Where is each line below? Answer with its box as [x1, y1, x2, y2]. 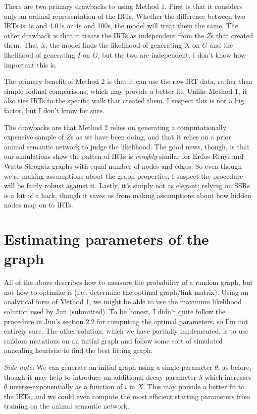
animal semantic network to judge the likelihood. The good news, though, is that [4, 141, 250, 151]
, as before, [218, 361, 252, 372]
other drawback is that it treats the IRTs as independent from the [4, 30, 204, 40]
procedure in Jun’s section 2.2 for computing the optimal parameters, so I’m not [4, 316, 248, 326]
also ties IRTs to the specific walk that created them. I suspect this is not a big [4, 95, 244, 106]
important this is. [4, 59, 57, 69]
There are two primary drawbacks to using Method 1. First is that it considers [4, 1, 243, 11]
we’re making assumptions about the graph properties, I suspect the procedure [4, 170, 243, 181]
